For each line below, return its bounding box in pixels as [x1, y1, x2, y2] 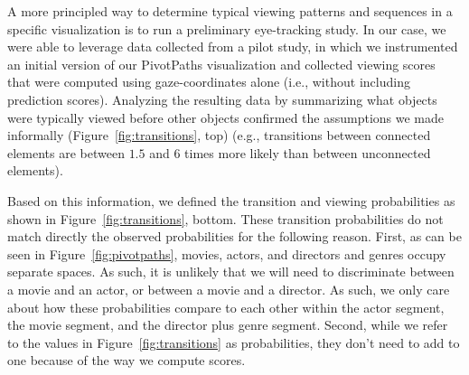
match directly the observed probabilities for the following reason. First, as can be [7, 227, 462, 246]
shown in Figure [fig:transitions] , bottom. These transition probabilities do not [7, 209, 444, 228]
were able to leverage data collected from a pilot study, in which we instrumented [7, 37, 458, 56]
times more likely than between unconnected [184, 143, 431, 162]
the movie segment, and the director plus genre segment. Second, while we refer [7, 315, 448, 334]
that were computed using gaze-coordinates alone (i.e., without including [7, 72, 410, 91]
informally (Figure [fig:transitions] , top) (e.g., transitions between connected [7, 126, 431, 145]
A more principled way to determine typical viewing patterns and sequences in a [7, 2, 453, 20]
